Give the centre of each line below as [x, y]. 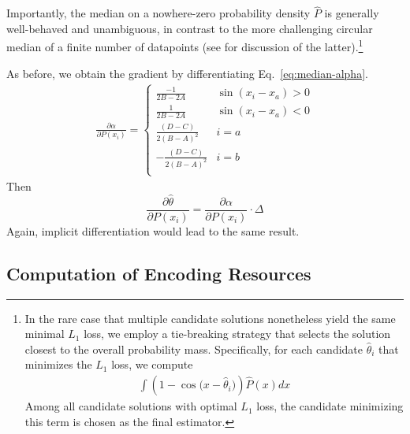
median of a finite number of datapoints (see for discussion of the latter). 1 [185, 46]
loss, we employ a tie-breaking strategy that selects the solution [237, 334]
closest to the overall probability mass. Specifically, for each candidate [194, 349]
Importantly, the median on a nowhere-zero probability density [158, 13]
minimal [45, 334]
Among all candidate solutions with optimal [131, 406]
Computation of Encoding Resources [159, 273]
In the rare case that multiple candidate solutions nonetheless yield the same [210, 318]
